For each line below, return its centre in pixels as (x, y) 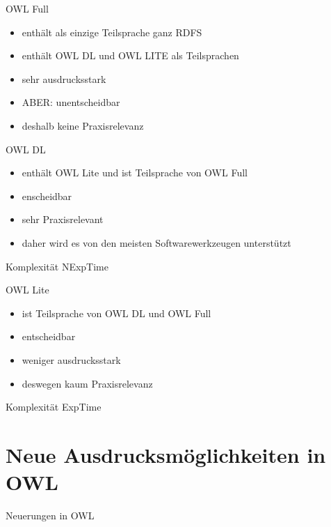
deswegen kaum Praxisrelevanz (87, 383)
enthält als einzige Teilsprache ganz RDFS (112, 32)
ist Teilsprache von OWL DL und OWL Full (116, 313)
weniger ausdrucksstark (71, 359)
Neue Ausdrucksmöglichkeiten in (166, 454)
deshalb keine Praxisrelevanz (83, 125)
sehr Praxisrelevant (63, 219)
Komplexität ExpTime (54, 407)
